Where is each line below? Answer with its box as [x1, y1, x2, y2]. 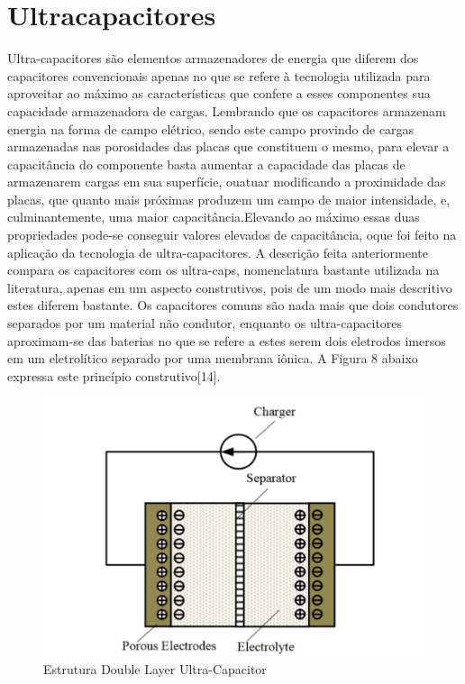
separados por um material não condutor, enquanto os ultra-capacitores [7, 314, 403, 333]
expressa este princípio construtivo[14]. [7, 366, 221, 385]
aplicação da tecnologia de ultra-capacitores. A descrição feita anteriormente [7, 242, 428, 261]
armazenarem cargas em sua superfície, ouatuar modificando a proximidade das [7, 172, 446, 191]
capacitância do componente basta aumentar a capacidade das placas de [7, 154, 406, 173]
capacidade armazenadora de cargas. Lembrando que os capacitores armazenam [7, 101, 446, 120]
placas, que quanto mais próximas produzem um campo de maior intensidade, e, [7, 189, 451, 208]
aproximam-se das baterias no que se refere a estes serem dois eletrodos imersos [7, 331, 446, 350]
